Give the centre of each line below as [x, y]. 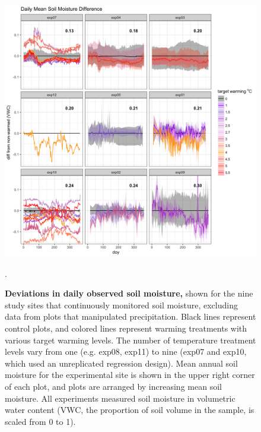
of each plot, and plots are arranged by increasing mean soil [113, 386]
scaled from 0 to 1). [40, 421]
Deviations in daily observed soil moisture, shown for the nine [129, 293]
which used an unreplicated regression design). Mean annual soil [121, 363]
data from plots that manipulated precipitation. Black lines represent [130, 316]
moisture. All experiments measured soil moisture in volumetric [120, 398]
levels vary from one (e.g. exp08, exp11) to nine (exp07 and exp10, [126, 351]
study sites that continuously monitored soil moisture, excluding [121, 305]
